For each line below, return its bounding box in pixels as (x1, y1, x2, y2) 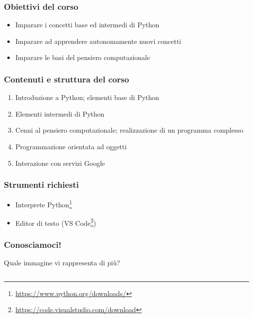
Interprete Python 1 (15, 198, 72, 210)
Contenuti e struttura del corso (4, 73, 129, 85)
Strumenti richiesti (4, 179, 79, 191)
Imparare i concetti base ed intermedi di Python (15, 20, 160, 30)
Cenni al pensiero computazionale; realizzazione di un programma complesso (15, 125, 243, 135)
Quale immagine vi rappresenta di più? (4, 258, 120, 268)
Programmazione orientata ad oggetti (15, 141, 127, 151)
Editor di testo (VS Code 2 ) (15, 216, 96, 228)
